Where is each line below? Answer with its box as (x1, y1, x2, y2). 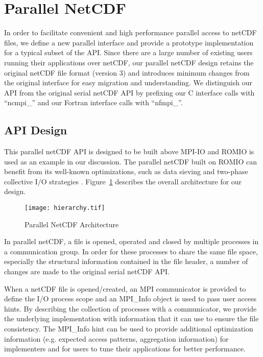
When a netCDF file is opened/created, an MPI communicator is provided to (4, 283, 246, 294)
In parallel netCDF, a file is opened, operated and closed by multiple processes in (4, 236, 259, 247)
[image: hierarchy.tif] (25, 204, 105, 212)
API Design (4, 122, 67, 138)
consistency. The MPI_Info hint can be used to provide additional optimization (4, 323, 253, 334)
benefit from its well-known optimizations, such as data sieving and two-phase (4, 166, 248, 177)
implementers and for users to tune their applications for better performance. (4, 343, 246, 354)
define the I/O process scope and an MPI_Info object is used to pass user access (4, 293, 257, 304)
